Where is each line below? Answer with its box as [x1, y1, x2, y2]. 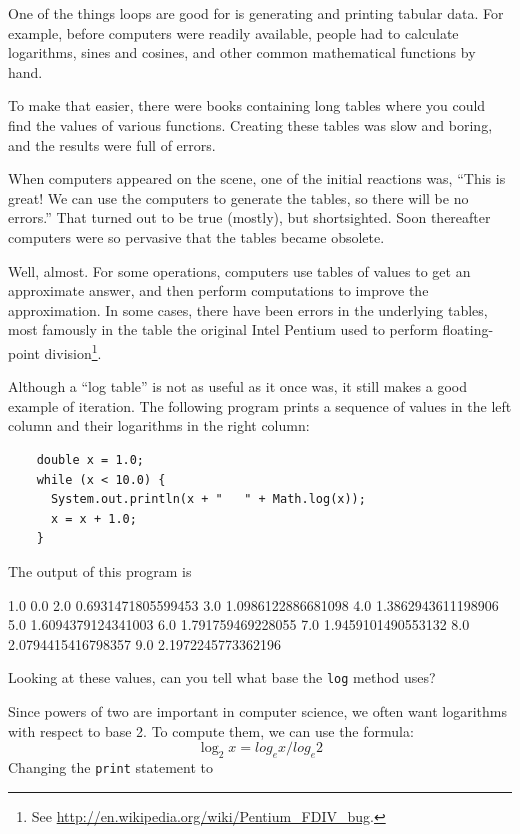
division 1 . [44, 339, 102, 363]
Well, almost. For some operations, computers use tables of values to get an [8, 260, 471, 281]
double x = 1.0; [36, 452, 145, 467]
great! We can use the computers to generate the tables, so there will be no [8, 187, 469, 208]
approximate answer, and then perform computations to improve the [8, 280, 429, 301]
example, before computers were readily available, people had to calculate [8, 22, 459, 43]
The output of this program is [8, 560, 192, 581]
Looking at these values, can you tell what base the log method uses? [8, 667, 436, 688]
